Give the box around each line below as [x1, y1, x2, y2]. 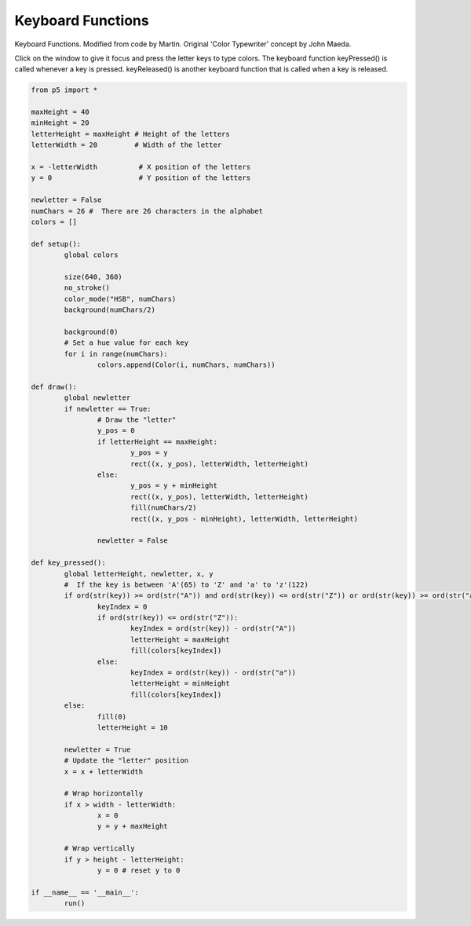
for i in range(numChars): [64, 350, 168, 358]
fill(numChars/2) [130, 503, 197, 512]
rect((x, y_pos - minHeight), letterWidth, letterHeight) [130, 514, 359, 523]
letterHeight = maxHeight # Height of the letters [31, 130, 231, 138]
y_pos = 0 [97, 426, 135, 435]
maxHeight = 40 [31, 108, 89, 117]
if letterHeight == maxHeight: [97, 437, 217, 446]
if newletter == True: [64, 404, 152, 413]
